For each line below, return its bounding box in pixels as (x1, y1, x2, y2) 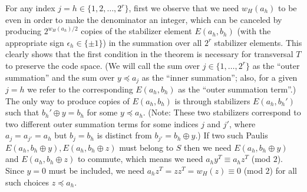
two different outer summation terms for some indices (5, 117, 199, 130)
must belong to (119, 141, 174, 153)
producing (5, 25, 42, 37)
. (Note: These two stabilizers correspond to (143, 106, 301, 118)
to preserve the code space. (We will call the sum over (5, 59, 200, 71)
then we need (184, 141, 232, 153)
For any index (5, 2, 55, 14)
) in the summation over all (103, 36, 202, 48)
